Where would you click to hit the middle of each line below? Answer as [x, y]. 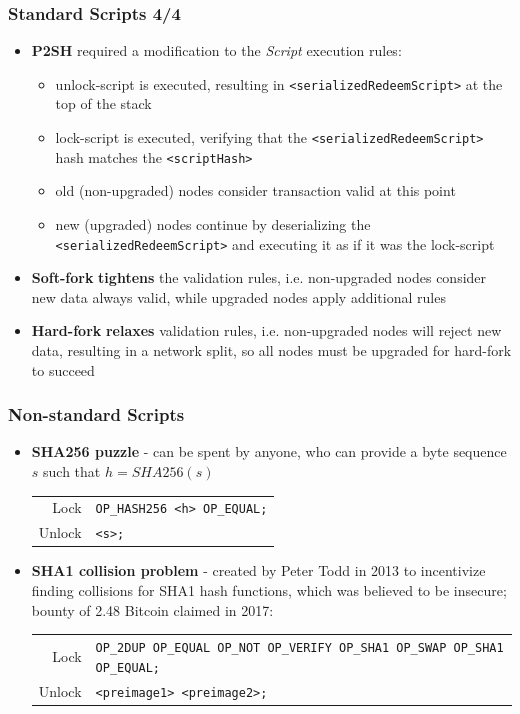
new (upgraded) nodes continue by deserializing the [213, 223]
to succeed [63, 369]
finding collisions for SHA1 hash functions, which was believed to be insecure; [269, 590]
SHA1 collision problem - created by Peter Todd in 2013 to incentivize [258, 570]
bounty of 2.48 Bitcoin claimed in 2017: [152, 609]
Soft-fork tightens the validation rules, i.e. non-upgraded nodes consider [259, 277]
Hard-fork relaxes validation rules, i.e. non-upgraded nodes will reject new [266, 330]
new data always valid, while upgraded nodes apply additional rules [238, 296]
